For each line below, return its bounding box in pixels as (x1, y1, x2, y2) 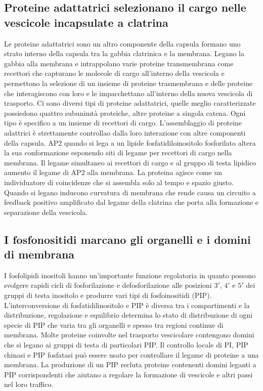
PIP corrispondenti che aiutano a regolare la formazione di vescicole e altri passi (4, 369, 253, 379)
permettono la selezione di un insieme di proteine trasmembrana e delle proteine (4, 77, 253, 88)
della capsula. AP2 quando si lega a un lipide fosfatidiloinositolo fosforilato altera (4, 137, 256, 148)
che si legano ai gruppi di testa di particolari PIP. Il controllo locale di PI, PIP (4, 339, 248, 350)
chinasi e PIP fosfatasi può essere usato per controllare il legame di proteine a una (4, 349, 259, 360)
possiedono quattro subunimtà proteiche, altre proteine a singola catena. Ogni (4, 107, 246, 118)
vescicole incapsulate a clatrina (4, 14, 168, 30)
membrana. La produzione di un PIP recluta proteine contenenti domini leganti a (4, 359, 256, 370)
